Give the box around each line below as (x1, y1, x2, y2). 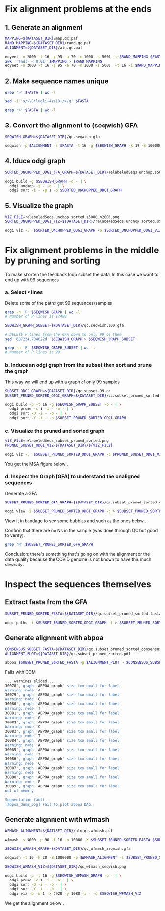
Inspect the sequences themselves (5, 578, 151, 590)
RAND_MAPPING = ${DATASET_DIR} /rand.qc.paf (5, 40, 91, 45)
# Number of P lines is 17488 (5, 314, 67, 319)
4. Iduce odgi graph (5, 157, 66, 165)
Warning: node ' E (5, 779, 41, 785)
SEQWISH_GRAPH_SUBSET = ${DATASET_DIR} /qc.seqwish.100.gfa (5, 323, 124, 328)
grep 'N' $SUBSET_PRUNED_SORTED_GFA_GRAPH (5, 542, 93, 547)
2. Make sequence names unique (5, 77, 109, 85)
